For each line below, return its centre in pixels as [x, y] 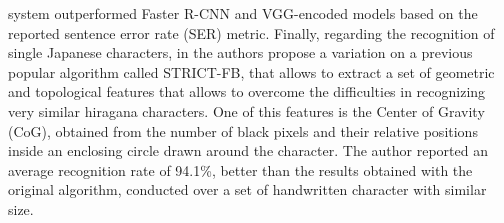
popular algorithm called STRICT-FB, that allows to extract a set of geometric [251, 71]
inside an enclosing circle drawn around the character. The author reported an [248, 150]
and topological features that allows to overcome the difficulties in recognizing [247, 91]
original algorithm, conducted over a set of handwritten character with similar [247, 189]
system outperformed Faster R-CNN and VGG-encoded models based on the [243, 13]
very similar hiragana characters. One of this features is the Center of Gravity [246, 110]
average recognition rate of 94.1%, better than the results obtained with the [240, 169]
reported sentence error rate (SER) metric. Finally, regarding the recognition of [251, 32]
